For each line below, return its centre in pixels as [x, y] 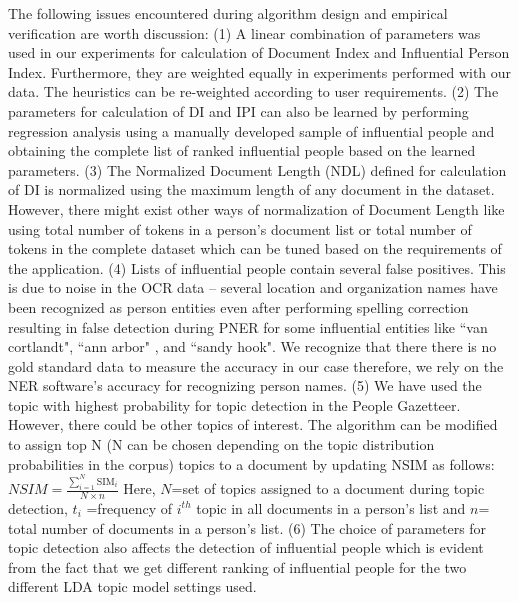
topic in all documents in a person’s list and [331, 507]
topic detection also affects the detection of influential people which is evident [246, 547]
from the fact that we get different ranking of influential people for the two [237, 566]
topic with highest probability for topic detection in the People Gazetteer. [234, 404]
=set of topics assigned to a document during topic [328, 488]
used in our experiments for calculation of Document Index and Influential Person [259, 52]
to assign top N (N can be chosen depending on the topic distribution [221, 444]
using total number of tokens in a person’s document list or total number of [240, 228]
